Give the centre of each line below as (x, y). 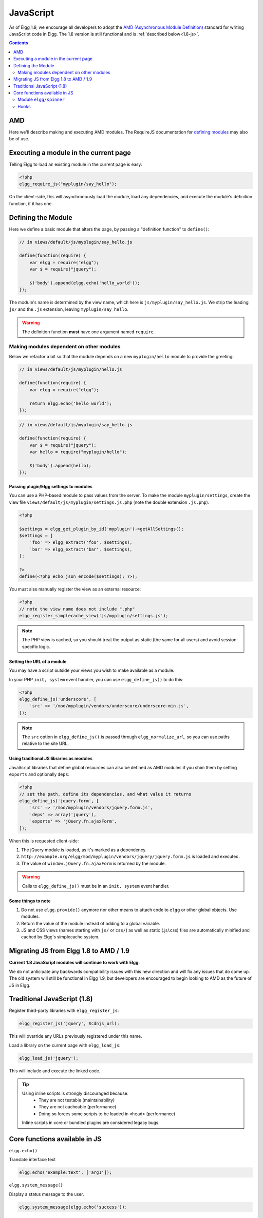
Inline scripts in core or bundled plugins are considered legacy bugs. (91, 1123)
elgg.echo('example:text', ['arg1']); (66, 1172)
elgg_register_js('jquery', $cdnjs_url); (69, 1024)
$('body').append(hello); (60, 466)
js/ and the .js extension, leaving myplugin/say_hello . (69, 309)
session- (230, 640)
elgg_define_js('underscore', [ (58, 699)
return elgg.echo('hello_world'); (71, 403)
